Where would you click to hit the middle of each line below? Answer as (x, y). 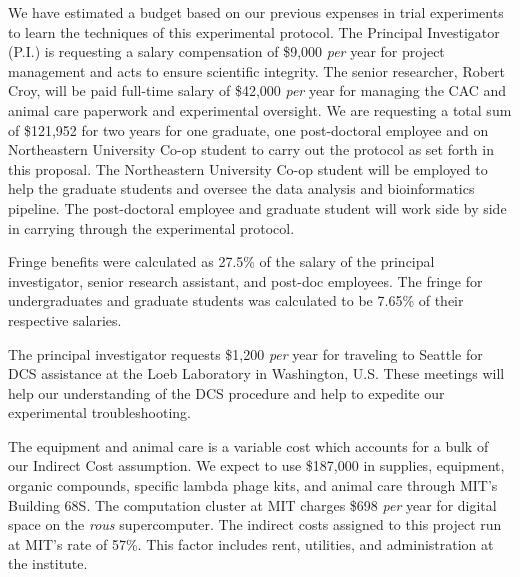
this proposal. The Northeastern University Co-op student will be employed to (248, 168)
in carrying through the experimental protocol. (151, 227)
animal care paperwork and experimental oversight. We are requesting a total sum (260, 109)
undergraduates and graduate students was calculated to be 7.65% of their (236, 300)
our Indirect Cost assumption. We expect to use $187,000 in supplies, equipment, (256, 465)
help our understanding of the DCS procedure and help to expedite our (226, 392)
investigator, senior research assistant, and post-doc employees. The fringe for (245, 280)
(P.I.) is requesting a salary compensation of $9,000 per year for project (226, 51)
